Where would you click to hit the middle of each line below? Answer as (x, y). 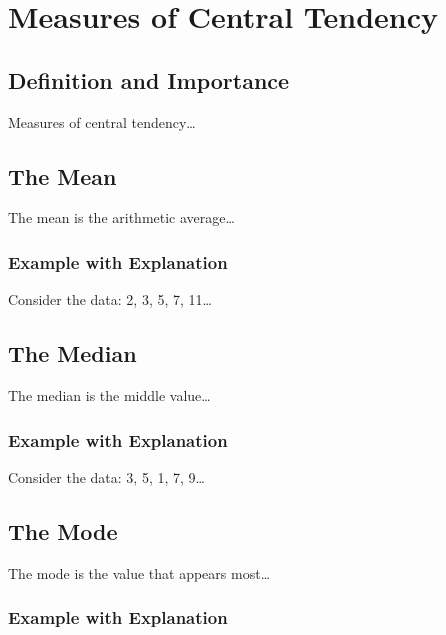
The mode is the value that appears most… (139, 572)
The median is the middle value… (109, 394)
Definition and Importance (149, 79)
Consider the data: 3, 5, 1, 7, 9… (106, 476)
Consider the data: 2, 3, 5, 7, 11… (110, 299)
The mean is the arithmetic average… (121, 217)
